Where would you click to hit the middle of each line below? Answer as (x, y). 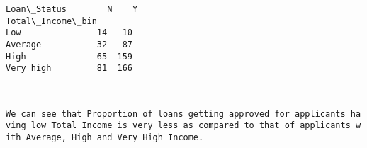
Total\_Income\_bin (51, 21)
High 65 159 (69, 56)
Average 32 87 (69, 44)
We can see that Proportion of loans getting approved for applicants (176, 114)
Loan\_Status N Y (72, 9)
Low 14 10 (69, 33)
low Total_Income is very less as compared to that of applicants (191, 126)
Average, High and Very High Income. (115, 137)
